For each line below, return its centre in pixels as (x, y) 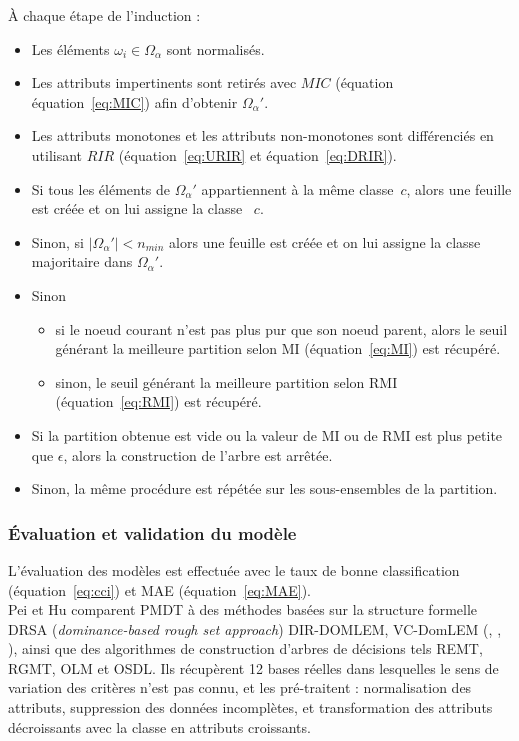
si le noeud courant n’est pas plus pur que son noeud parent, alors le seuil (281, 328)
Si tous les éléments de (101, 188)
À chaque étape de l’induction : (104, 15)
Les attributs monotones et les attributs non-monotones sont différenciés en (262, 135)
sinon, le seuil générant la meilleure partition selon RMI (226, 381)
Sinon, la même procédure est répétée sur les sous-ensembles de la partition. (264, 488)
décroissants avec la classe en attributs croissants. (159, 726)
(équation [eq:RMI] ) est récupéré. (158, 401)
